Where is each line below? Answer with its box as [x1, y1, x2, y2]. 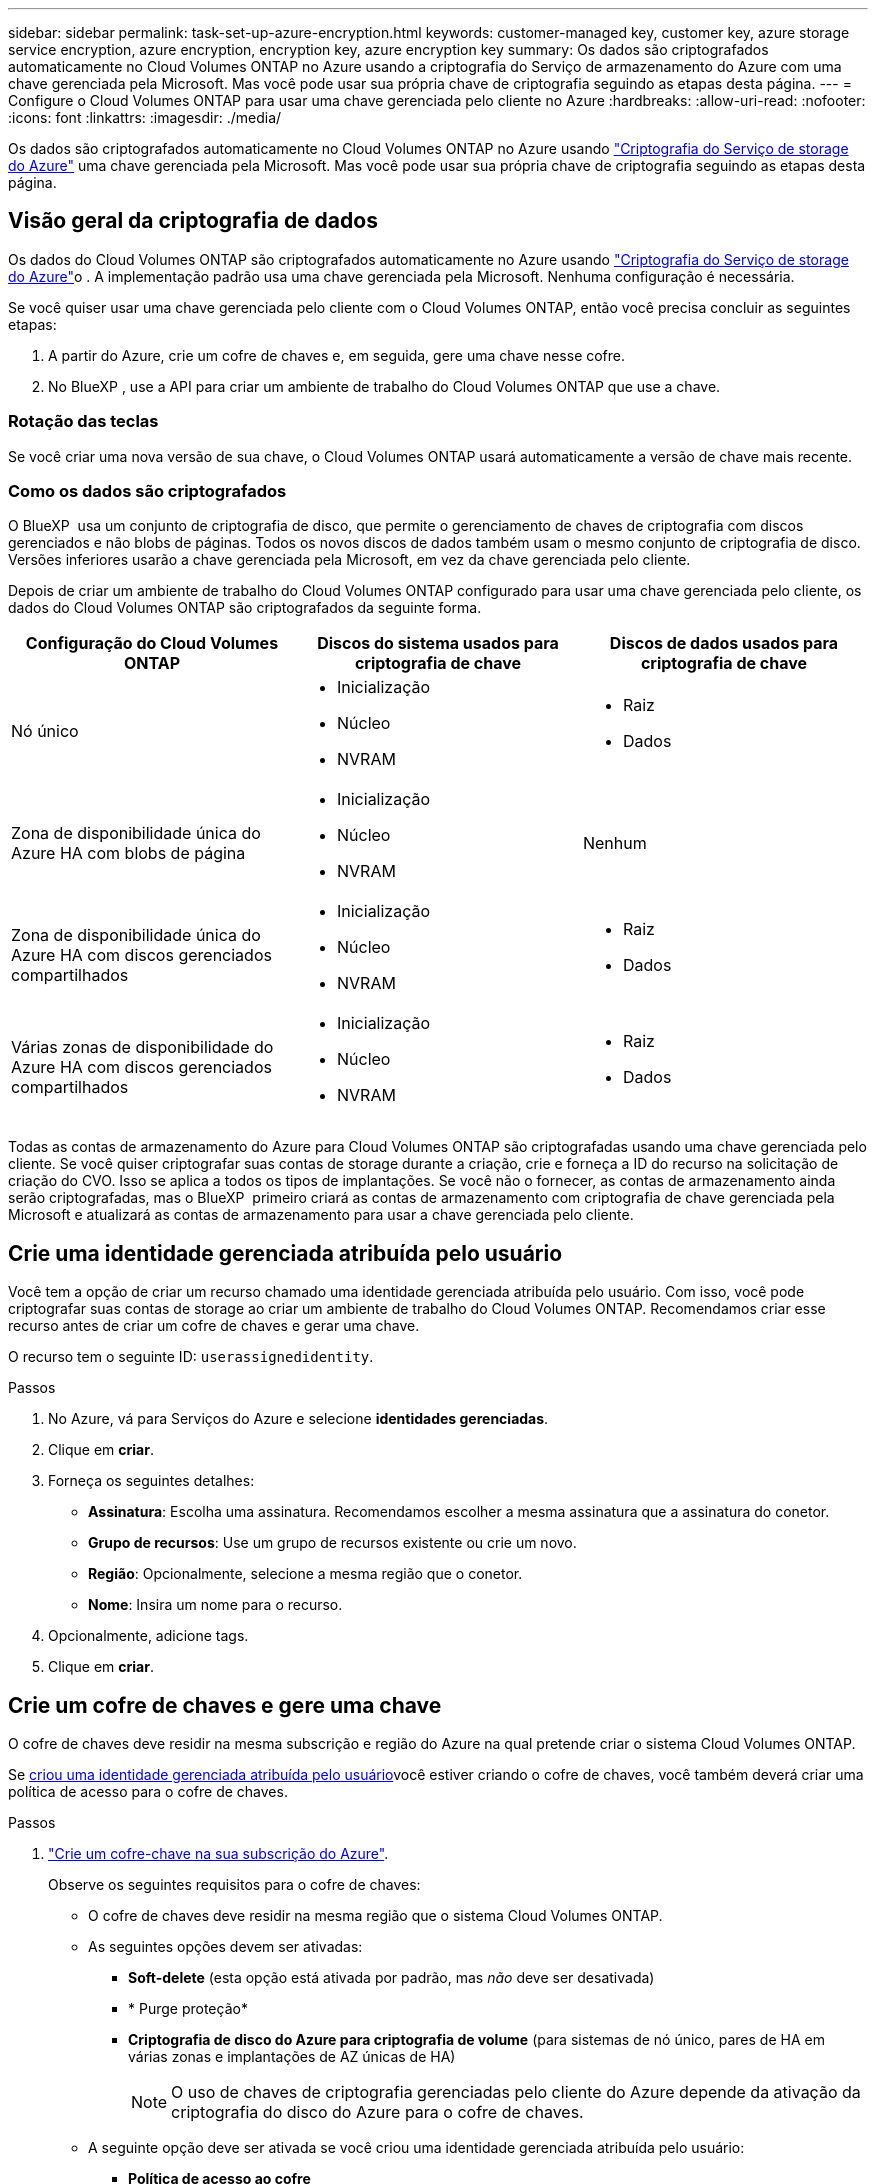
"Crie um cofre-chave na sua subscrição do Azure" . [48, 1845, 389, 1863]
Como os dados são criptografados [8, 480, 287, 501]
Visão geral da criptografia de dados [8, 208, 378, 234]
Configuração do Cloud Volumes [25, 633, 279, 654]
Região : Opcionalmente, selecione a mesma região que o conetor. [88, 1565, 523, 1583]
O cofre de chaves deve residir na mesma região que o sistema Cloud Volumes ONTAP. [88, 1907, 663, 1925]
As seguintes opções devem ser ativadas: [88, 1938, 363, 1956]
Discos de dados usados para [609, 633, 839, 654]
